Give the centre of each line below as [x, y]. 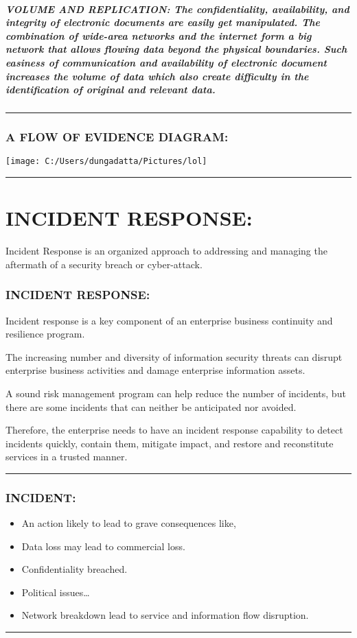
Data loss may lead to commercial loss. [103, 546]
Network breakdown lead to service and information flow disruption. [165, 615]
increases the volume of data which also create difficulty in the [157, 76]
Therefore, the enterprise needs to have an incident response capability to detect [174, 430]
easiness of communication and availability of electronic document [166, 62]
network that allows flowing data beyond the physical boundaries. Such [176, 49]
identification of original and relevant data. [111, 90]
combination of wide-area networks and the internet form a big [159, 35]
